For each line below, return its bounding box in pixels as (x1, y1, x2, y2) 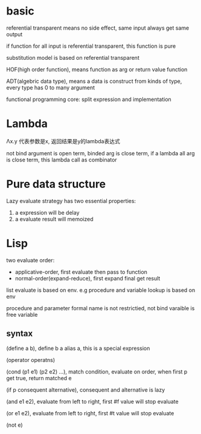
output (6, 30, 23, 37)
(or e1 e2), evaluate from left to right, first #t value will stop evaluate (6, 409, 174, 416)
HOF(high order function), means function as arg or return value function (6, 65, 188, 73)
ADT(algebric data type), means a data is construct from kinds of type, (6, 77, 182, 85)
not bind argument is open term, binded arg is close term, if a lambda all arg (6, 149, 195, 157)
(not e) (6, 421, 23, 429)
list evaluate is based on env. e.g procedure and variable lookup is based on (6, 286, 196, 294)
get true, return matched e (6, 374, 72, 381)
